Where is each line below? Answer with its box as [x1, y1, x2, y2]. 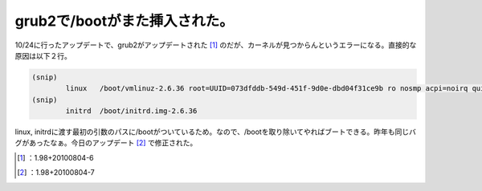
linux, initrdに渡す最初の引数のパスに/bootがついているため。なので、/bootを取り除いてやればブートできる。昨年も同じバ [14, 127, 417, 136]
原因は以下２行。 [14, 51, 71, 60]
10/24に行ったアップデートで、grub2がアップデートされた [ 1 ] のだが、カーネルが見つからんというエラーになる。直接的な [14, 40, 417, 50]
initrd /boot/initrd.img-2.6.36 [65, 107, 198, 116]
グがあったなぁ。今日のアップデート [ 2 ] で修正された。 [14, 138, 198, 148]
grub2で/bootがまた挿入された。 [14, 12, 234, 30]
